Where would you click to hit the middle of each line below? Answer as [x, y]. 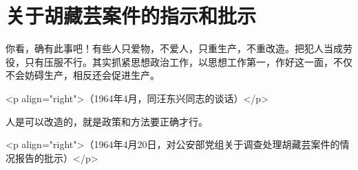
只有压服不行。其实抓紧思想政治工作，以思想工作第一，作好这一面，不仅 [188, 61]
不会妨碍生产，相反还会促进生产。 [83, 75]
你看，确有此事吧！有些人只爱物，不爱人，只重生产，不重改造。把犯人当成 [174, 48]
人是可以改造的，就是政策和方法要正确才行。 [107, 121]
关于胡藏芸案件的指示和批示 [131, 15]
